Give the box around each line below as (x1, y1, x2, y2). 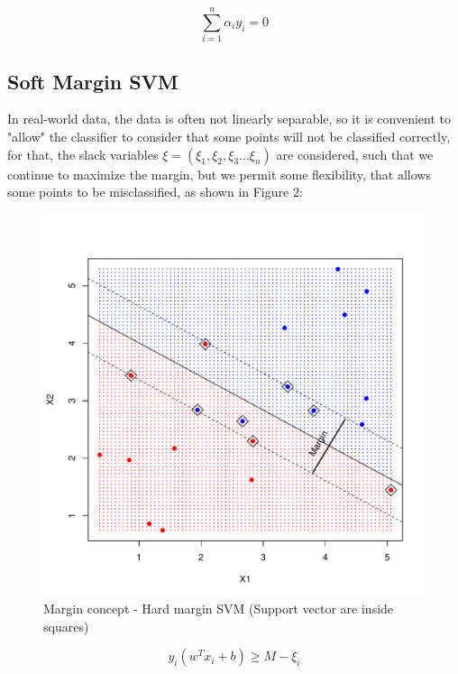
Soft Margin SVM (7, 67, 179, 95)
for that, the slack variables (7, 144, 159, 163)
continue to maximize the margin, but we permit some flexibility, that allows (7, 164, 431, 183)
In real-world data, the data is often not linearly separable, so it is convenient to (7, 109, 452, 128)
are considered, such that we (276, 144, 434, 163)
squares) (43, 616, 89, 635)
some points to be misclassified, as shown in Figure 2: (7, 182, 303, 201)
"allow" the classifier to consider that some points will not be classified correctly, (7, 126, 451, 145)
